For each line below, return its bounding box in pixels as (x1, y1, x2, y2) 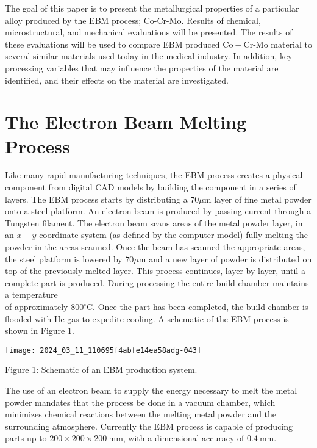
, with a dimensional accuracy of (123, 432, 244, 444)
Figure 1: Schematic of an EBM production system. (5, 363, 198, 376)
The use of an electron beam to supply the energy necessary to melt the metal (5, 384, 297, 397)
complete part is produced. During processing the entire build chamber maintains (5, 276, 309, 289)
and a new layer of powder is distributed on (149, 252, 312, 265)
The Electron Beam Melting (5, 109, 247, 134)
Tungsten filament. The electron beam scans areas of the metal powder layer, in (5, 216, 303, 229)
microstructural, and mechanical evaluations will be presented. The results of (5, 26, 293, 38)
